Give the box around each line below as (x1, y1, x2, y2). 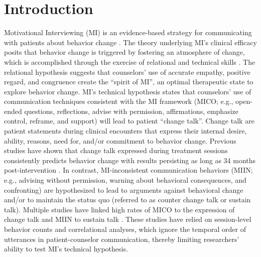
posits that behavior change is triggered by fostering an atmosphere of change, (4, 47, 245, 57)
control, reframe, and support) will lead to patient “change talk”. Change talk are (4, 115, 254, 126)
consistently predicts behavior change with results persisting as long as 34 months (4, 155, 256, 165)
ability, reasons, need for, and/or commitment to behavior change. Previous (4, 135, 236, 146)
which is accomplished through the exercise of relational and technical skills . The (4, 56, 255, 67)
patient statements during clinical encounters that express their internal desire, (4, 125, 247, 136)
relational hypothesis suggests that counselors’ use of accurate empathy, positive (4, 66, 250, 77)
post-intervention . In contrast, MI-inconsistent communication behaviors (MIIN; (4, 165, 253, 175)
